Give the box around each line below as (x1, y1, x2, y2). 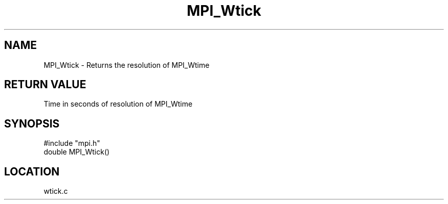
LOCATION (4, 165, 60, 178)
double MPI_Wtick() (43, 147, 110, 157)
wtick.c (43, 187, 68, 196)
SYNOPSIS (4, 117, 60, 130)
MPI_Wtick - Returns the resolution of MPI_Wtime (43, 60, 210, 69)
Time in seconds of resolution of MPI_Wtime (43, 99, 193, 109)
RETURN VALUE (4, 78, 86, 91)
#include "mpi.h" (43, 139, 100, 148)
